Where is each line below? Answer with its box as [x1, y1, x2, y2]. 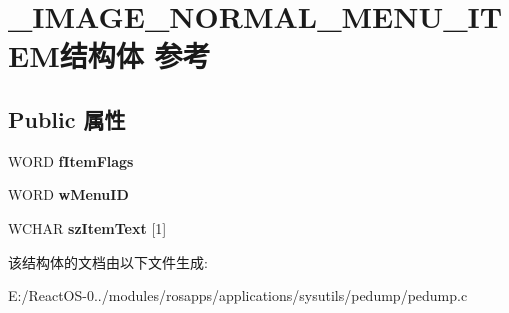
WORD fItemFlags [8, 150, 134, 171]
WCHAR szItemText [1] [8, 217, 167, 238]
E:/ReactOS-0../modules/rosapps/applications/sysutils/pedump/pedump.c [8, 285, 468, 306]
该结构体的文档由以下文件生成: [8, 251, 208, 272]
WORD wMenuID [8, 184, 129, 205]
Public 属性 [8, 103, 126, 134]
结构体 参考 [59, 35, 211, 76]
